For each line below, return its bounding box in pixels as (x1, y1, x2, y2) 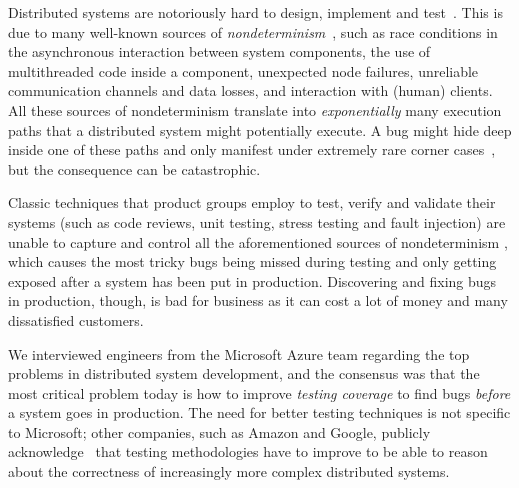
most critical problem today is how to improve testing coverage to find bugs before (8, 382, 511, 403)
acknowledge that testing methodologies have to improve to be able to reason (8, 441, 488, 462)
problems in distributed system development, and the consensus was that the (8, 363, 480, 384)
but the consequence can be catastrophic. (8, 158, 261, 179)
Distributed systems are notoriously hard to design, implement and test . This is (8, 2, 503, 22)
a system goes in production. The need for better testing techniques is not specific (8, 402, 511, 423)
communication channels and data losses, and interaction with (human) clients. (8, 80, 493, 101)
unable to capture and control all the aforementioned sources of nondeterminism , (8, 231, 508, 252)
